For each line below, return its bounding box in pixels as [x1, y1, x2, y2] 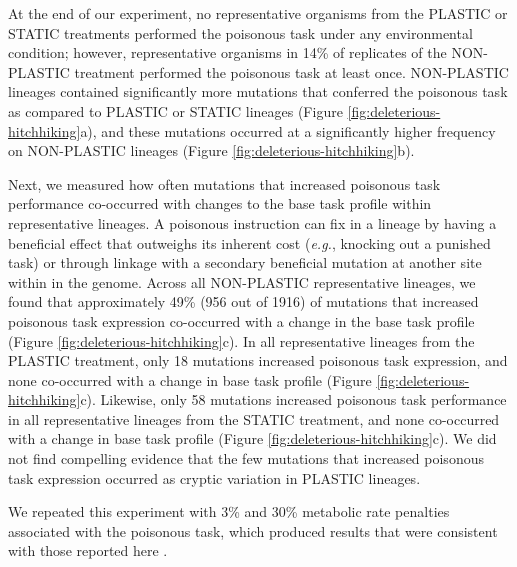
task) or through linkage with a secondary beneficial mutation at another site [8, 252, 482, 273]
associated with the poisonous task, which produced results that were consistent [8, 520, 498, 541]
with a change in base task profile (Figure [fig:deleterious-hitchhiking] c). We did [8, 428, 497, 449]
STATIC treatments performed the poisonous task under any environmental [8, 22, 473, 43]
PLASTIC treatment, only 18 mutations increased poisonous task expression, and [8, 350, 508, 371]
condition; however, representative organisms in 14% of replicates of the [8, 42, 447, 63]
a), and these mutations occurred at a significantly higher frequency [80, 120, 496, 141]
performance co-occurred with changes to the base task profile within [8, 193, 432, 214]
